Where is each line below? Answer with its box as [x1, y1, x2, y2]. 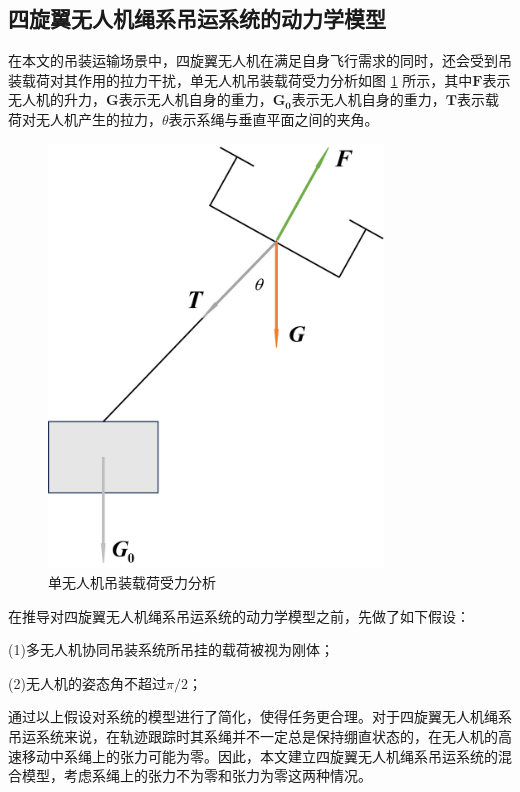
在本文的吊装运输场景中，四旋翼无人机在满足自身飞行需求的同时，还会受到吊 [8, 50, 512, 71]
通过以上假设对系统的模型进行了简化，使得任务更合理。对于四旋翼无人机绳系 [8, 706, 512, 727]
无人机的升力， [8, 89, 106, 110]
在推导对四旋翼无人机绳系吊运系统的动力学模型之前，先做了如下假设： [8, 605, 470, 626]
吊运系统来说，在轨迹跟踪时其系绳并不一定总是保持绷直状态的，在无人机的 [8, 725, 498, 746]
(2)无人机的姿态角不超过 [8, 672, 166, 693]
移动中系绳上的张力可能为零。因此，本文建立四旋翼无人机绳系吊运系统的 [21, 745, 498, 766]
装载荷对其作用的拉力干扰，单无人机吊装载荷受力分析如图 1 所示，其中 [8, 69, 473, 90]
